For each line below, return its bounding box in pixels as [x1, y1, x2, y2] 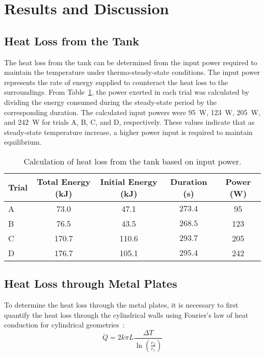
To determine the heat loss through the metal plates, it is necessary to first [4, 299, 238, 310]
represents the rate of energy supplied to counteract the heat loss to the [4, 76, 228, 87]
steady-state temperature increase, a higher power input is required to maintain [4, 126, 253, 137]
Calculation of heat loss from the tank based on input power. [23, 155, 242, 167]
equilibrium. [4, 136, 42, 147]
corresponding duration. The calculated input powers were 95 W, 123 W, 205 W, [4, 106, 260, 117]
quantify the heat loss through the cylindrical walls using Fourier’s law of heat [4, 309, 249, 320]
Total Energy [37, 175, 91, 187]
